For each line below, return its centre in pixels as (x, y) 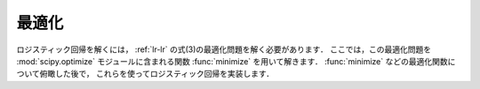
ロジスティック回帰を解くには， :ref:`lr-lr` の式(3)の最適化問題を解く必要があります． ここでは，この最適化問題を (224, 49)
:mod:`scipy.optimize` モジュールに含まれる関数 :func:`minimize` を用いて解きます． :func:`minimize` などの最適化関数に (236, 61)
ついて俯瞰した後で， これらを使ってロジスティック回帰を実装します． (145, 74)
